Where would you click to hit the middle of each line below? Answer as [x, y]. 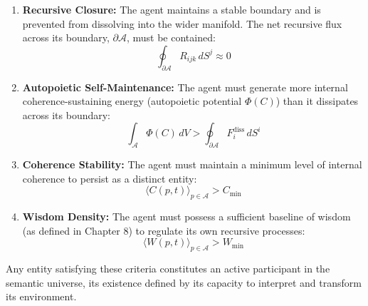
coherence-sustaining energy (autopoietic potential [132, 101]
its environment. [41, 296]
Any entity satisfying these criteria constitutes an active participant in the [168, 269]
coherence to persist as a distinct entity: [110, 178]
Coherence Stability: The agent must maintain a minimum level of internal [192, 164]
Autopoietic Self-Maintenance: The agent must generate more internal [185, 87]
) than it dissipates [317, 101]
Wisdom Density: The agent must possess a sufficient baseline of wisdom [186, 216]
